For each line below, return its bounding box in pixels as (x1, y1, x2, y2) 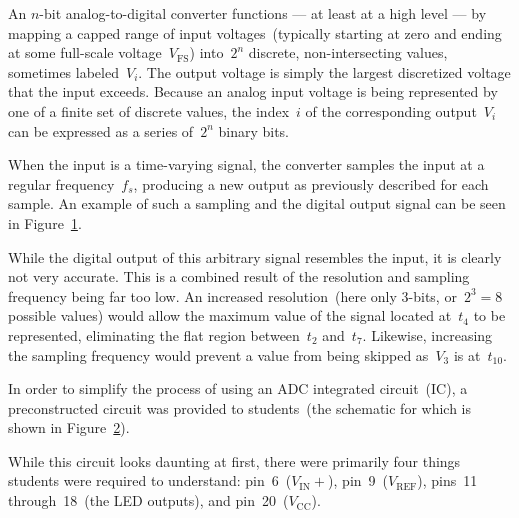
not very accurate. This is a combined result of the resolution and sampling (8, 266, 470, 287)
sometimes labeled (8, 61, 119, 82)
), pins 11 (417, 470, 478, 491)
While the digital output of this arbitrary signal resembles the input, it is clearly (8, 246, 502, 267)
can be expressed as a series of (8, 120, 194, 141)
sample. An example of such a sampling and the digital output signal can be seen (8, 193, 506, 214)
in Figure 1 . (8, 212, 82, 233)
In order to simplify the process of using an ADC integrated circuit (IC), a (8, 378, 468, 399)
